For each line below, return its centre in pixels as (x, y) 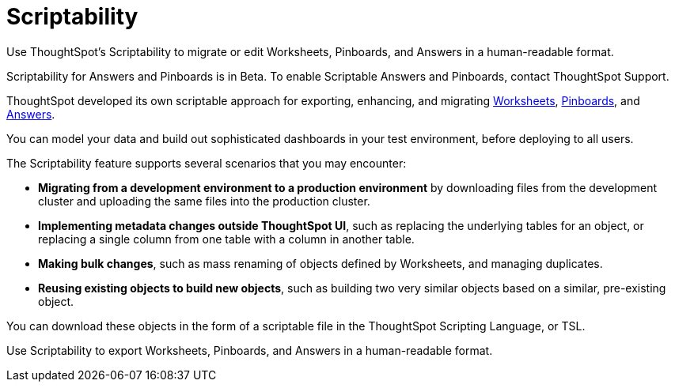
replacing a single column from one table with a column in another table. (226, 239)
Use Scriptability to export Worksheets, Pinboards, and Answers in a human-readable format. (250, 350)
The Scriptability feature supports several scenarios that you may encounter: (207, 163)
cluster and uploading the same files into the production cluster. (204, 201)
